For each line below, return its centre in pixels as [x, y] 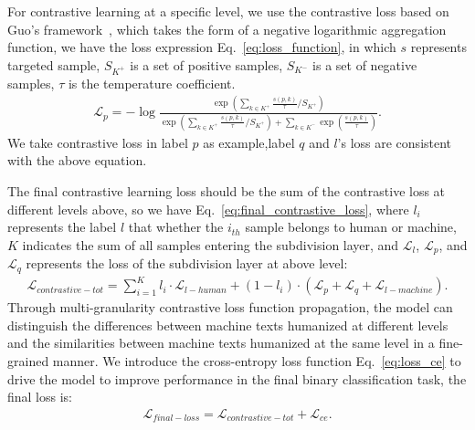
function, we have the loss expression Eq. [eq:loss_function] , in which [202, 47]
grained [28, 360]
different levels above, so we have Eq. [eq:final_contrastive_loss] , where [208, 209]
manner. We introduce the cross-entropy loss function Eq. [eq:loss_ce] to [257, 360]
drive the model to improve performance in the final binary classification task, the [237, 378]
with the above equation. [77, 160]
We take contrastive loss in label [98, 142]
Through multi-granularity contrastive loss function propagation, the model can [230, 307]
